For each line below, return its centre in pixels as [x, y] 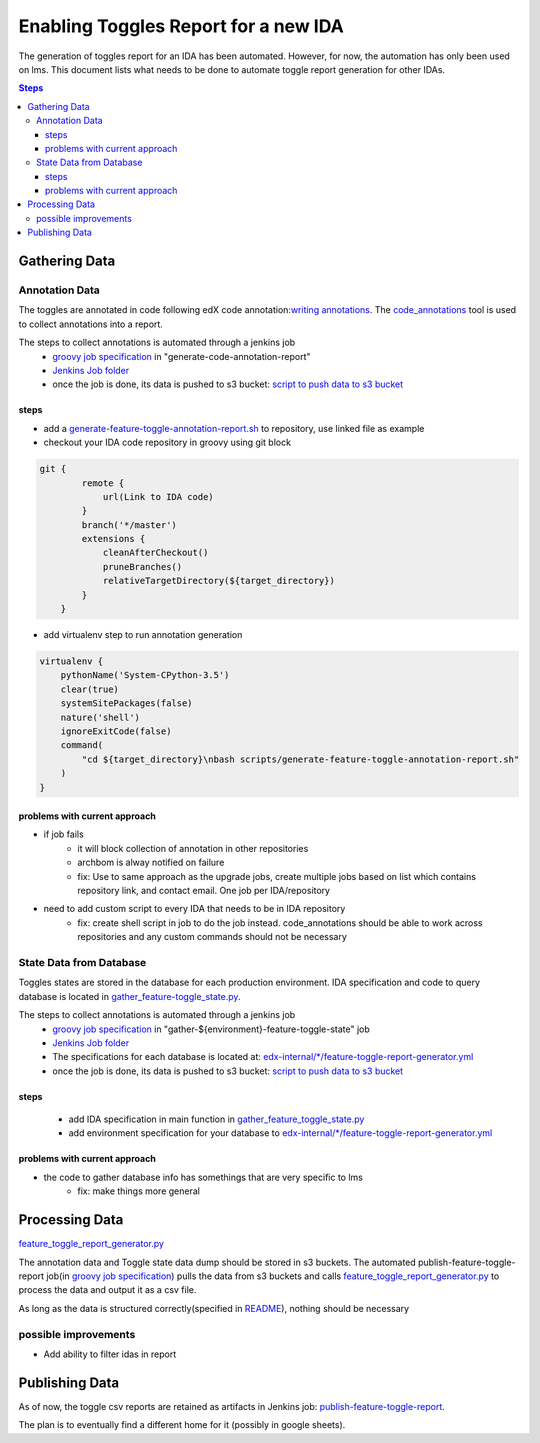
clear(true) [90, 689]
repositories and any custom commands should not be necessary [212, 937]
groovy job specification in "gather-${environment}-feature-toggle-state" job [211, 1029]
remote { [103, 483]
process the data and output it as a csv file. [107, 1290]
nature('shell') [100, 717]
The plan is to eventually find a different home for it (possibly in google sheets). [182, 1425]
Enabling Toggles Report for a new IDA [181, 26]
